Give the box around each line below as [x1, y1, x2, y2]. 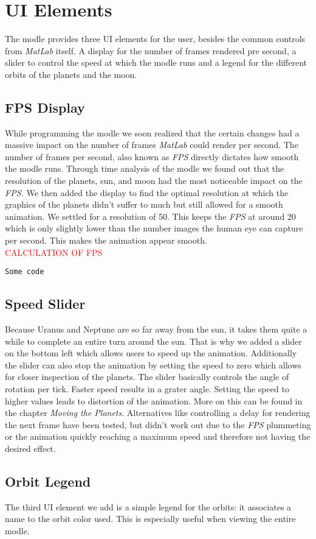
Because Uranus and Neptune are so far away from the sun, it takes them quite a [5, 323, 307, 336]
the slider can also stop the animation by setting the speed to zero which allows [5, 358, 301, 371]
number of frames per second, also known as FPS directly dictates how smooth [5, 150, 299, 163]
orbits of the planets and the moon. [5, 68, 137, 80]
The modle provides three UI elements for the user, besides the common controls [5, 32, 306, 45]
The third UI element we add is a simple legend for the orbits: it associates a [5, 500, 292, 513]
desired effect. [5, 442, 56, 455]
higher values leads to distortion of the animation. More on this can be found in [5, 394, 303, 407]
